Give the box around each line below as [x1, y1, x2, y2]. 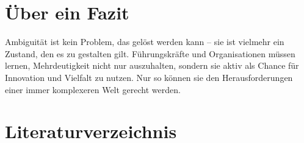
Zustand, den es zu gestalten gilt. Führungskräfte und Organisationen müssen [5, 47, 295, 60]
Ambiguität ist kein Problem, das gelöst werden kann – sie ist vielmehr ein [5, 35, 284, 48]
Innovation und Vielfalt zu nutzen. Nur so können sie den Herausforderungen [5, 71, 293, 83]
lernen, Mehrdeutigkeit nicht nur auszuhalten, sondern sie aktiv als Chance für [5, 59, 299, 72]
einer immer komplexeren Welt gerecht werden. [5, 83, 181, 96]
